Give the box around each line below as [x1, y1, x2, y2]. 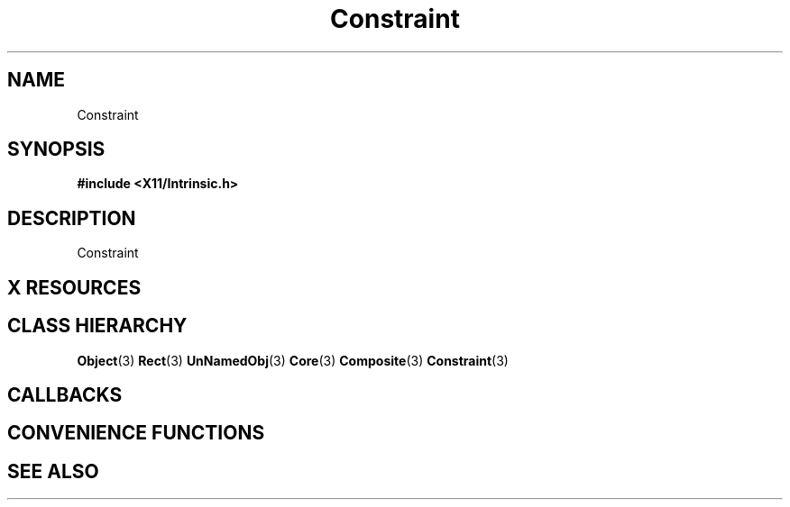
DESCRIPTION [7, 206, 136, 230]
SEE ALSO [7, 459, 99, 483]
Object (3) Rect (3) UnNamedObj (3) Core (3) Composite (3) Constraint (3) [77, 352, 509, 368]
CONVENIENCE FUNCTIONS [7, 421, 265, 445]
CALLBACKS [7, 383, 123, 406]
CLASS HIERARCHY [7, 314, 188, 338]
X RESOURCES [7, 276, 142, 299]
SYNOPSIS [7, 138, 106, 161]
